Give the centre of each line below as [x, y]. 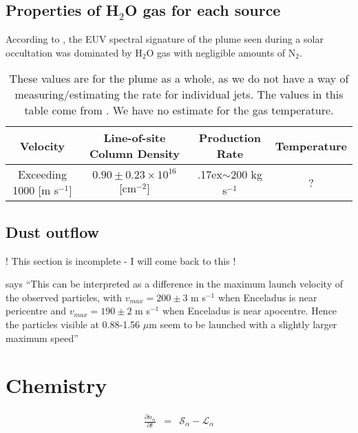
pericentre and [36, 311]
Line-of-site [135, 138]
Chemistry [56, 385]
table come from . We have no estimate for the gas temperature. [179, 110]
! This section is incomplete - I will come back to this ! [121, 260]
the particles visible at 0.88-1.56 [73, 324]
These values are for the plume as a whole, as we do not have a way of [179, 79]
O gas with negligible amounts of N [221, 52]
